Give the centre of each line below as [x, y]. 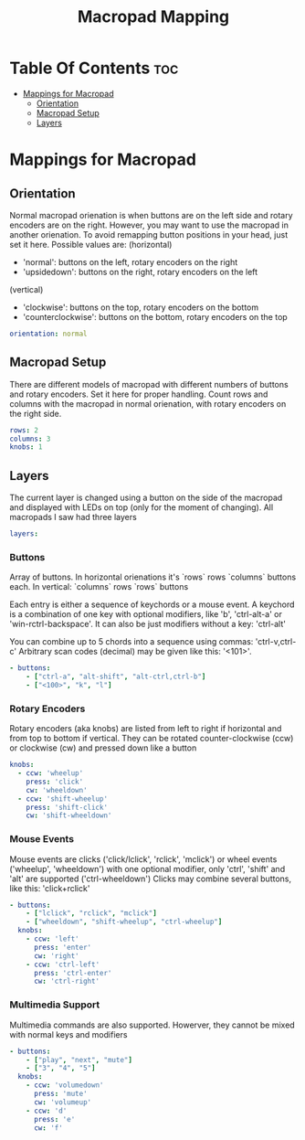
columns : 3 [30, 439]
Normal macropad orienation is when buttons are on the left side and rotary [152, 215]
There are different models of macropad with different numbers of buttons [149, 384]
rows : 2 [24, 430]
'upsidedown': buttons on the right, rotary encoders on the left [140, 272]
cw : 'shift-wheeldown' [69, 815]
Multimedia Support [55, 1005]
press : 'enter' [63, 947]
